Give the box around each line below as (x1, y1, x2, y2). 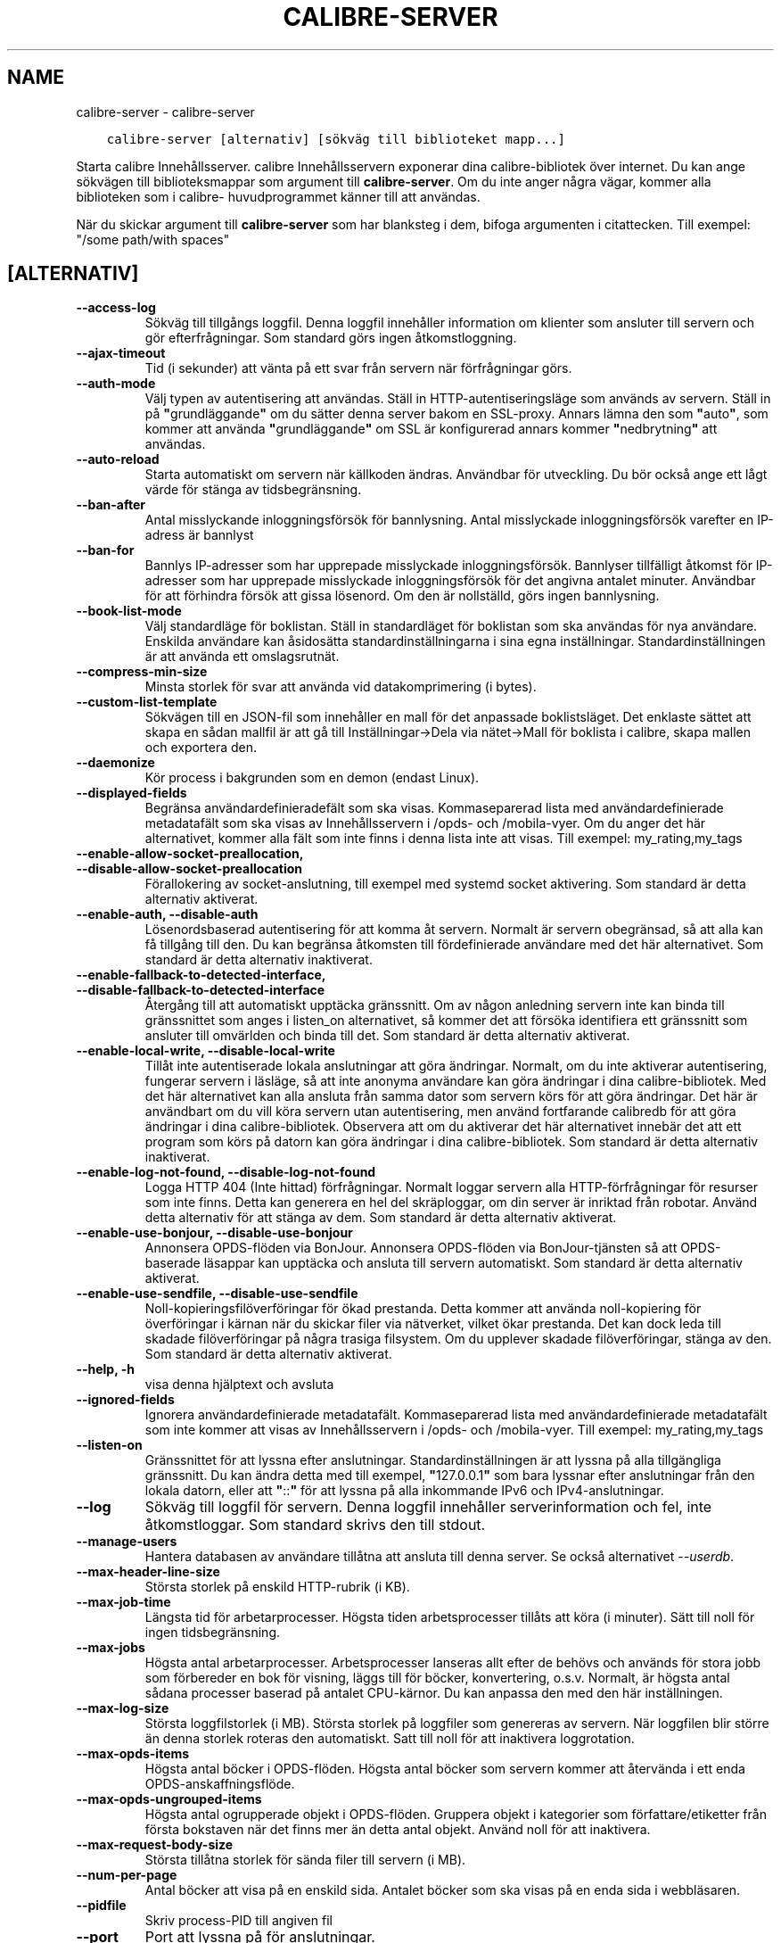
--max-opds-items (76, 1746, 190, 1762)
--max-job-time (76, 1594, 171, 1610)
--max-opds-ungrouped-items (76, 1791, 262, 1807)
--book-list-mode (76, 603, 182, 619)
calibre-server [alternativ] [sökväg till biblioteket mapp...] (106, 131, 565, 146)
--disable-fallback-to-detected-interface (76, 982, 325, 998)
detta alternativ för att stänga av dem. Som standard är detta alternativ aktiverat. (144, 1210, 617, 1226)
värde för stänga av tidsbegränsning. (144, 482, 362, 498)
